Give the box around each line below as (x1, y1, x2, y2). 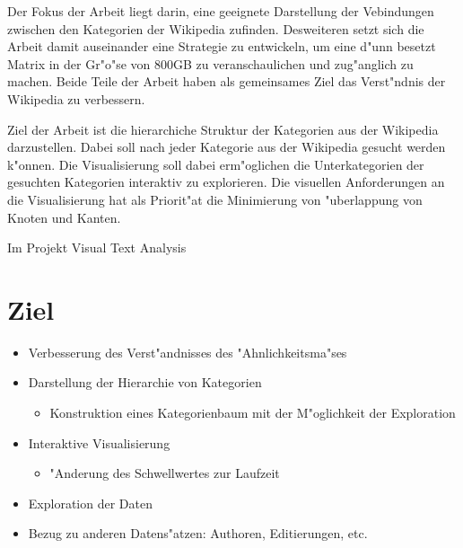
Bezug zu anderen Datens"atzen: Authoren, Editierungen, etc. (28, 524, 368, 543)
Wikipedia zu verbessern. (7, 89, 145, 108)
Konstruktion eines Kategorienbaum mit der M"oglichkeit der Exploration (49, 403, 456, 422)
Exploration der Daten (28, 493, 153, 512)
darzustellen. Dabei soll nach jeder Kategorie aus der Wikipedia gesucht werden (7, 137, 446, 156)
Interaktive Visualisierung (28, 433, 170, 452)
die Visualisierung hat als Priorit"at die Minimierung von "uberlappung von (7, 190, 423, 208)
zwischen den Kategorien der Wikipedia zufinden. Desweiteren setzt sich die (7, 19, 424, 38)
